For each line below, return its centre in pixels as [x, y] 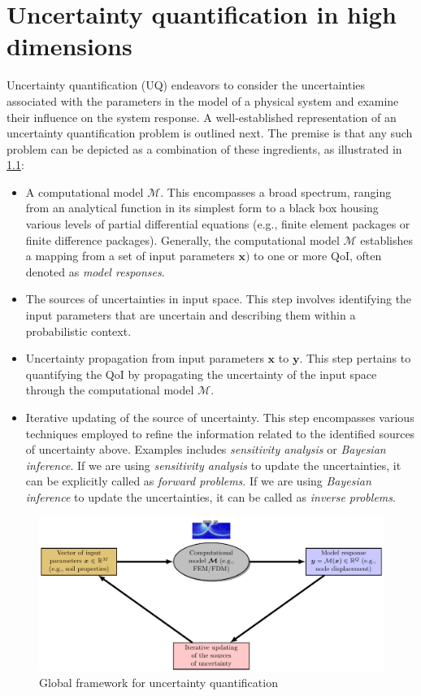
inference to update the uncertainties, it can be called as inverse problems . [210, 496]
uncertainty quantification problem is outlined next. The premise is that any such [210, 133]
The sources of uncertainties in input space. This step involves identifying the [219, 299]
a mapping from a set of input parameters [130, 256]
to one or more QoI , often [318, 256]
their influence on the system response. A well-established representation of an [202, 117]
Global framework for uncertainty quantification [158, 683]
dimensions [69, 46]
